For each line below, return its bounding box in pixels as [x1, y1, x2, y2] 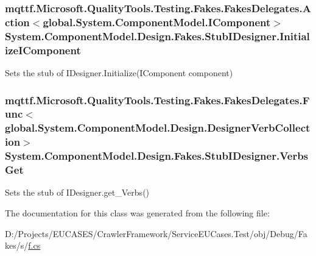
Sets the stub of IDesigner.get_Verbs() [5, 186, 150, 199]
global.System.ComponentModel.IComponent [43, 14, 271, 29]
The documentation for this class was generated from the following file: [5, 207, 270, 219]
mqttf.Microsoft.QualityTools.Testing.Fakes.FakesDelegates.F [5, 92, 310, 107]
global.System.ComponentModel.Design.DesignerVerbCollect [5, 120, 311, 135]
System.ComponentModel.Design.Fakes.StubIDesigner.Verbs [5, 148, 309, 163]
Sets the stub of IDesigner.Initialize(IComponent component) [5, 66, 233, 79]
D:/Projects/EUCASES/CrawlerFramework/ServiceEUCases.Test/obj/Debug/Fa [5, 227, 307, 240]
